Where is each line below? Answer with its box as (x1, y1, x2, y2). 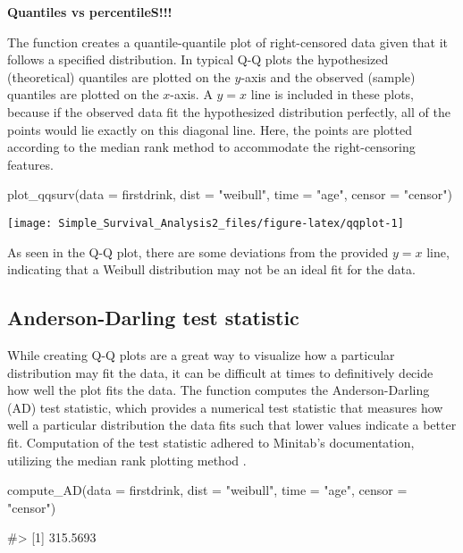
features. (7, 155, 54, 173)
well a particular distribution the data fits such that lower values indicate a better (7, 415, 457, 434)
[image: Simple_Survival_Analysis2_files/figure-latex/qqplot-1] (7, 216, 404, 230)
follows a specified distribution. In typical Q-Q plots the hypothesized (7, 50, 389, 69)
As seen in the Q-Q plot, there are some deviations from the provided (7, 242, 389, 261)
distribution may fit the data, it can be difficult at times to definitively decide (7, 363, 434, 381)
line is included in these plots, (250, 85, 414, 104)
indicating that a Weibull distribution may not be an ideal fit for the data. (7, 260, 416, 279)
